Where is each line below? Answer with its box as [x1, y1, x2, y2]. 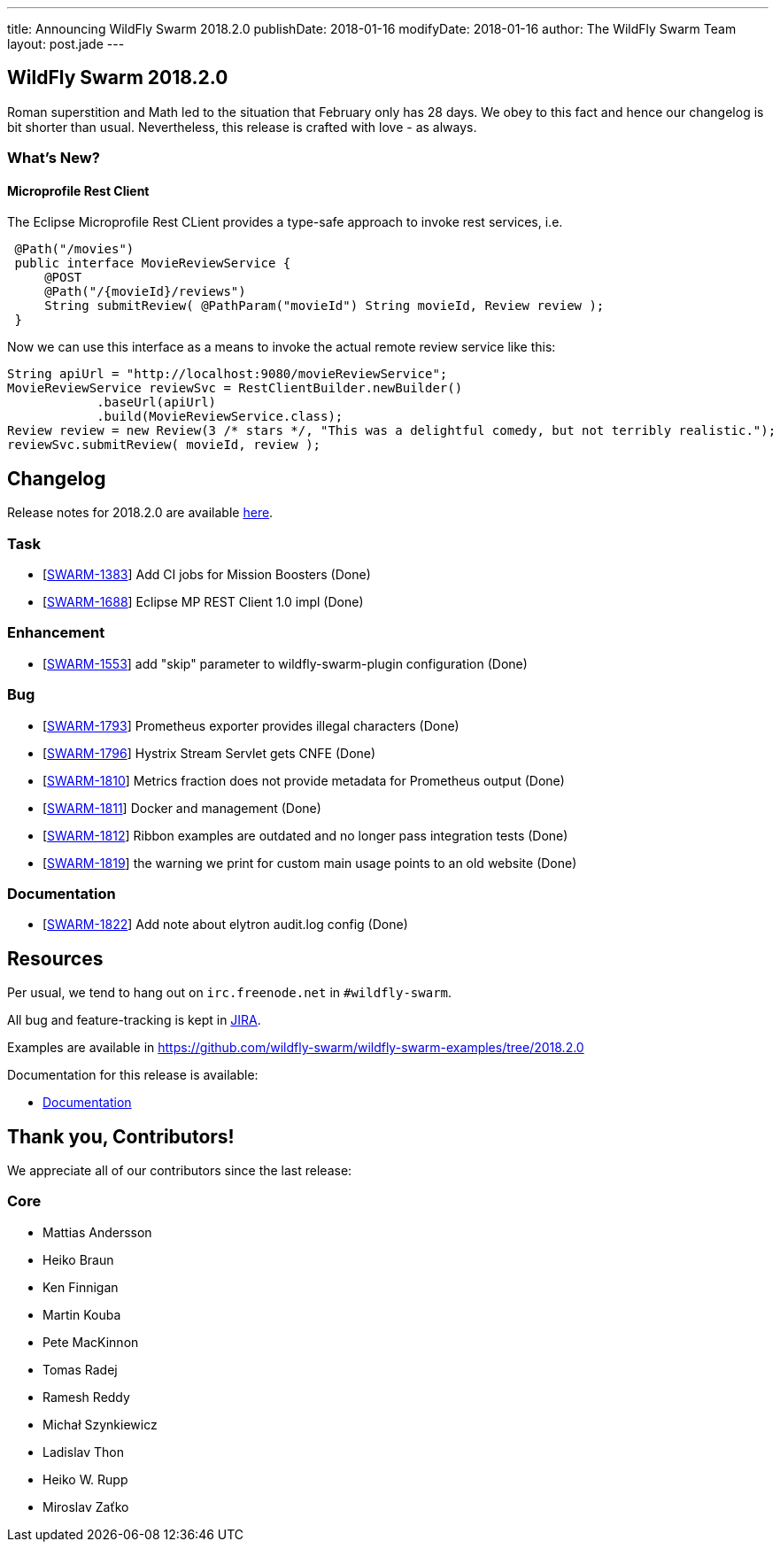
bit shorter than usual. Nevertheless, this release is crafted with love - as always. [7, 119, 477, 135]
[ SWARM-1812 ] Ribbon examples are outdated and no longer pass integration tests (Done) [42, 827, 568, 843]
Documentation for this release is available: [7, 1067, 259, 1083]
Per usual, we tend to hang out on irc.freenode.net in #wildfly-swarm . [7, 985, 452, 1001]
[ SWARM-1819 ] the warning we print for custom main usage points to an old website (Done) [42, 855, 577, 871]
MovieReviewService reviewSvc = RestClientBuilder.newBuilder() [7, 381, 463, 396]
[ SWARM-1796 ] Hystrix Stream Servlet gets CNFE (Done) [42, 745, 376, 761]
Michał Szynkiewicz [42, 1416, 158, 1432]
